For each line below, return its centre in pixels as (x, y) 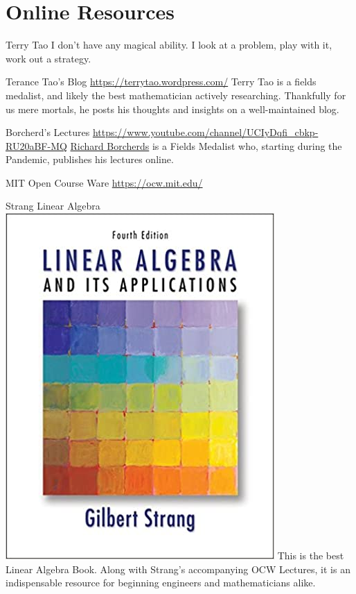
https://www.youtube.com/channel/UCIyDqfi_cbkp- (205, 132)
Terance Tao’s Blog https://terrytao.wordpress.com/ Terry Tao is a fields (161, 82)
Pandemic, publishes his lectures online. (90, 159)
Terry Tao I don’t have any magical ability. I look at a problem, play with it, (169, 45)
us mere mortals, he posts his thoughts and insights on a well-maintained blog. (172, 109)
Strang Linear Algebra (53, 206)
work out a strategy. (48, 58)
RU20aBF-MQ (36, 145)
